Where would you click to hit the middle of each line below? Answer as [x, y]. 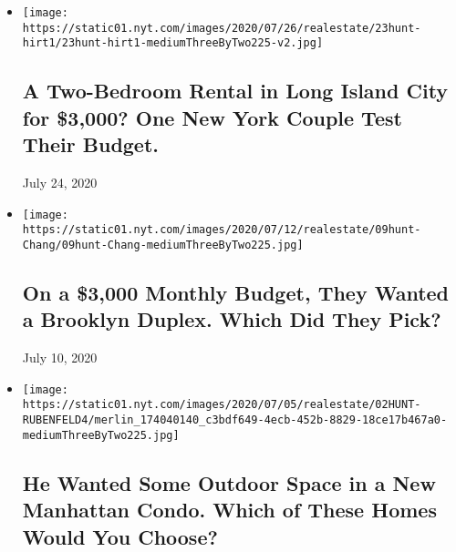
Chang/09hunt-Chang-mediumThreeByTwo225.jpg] [163, 245]
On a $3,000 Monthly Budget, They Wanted [236, 292]
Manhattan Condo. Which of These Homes [229, 510]
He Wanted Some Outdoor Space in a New [229, 482]
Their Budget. [91, 144]
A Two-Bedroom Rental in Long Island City [235, 91]
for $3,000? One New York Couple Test [212, 117]
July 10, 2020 [60, 358]
